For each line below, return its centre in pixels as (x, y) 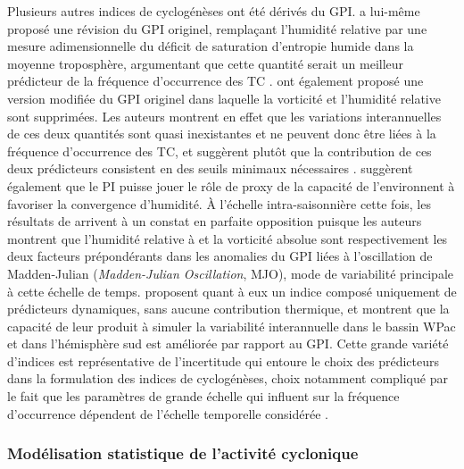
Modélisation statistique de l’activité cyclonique (183, 453)
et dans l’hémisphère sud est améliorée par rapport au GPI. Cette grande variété (228, 343)
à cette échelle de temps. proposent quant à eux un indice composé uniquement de (232, 291)
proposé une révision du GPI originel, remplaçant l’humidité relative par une (217, 28)
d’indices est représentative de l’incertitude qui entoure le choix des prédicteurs (223, 360)
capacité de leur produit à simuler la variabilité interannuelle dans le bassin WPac (232, 326)
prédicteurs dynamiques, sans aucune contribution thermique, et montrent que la (228, 309)
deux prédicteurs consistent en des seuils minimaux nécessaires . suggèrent (210, 168)
